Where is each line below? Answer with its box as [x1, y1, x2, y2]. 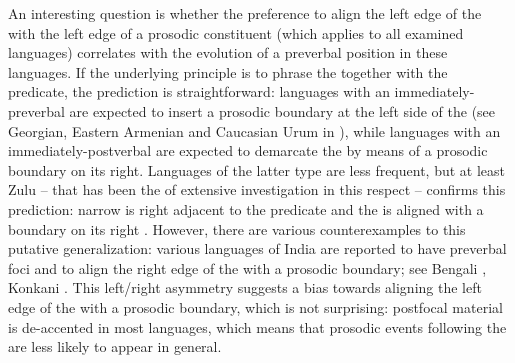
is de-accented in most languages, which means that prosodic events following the [8, 316, 507, 337]
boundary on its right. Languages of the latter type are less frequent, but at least [8, 159, 506, 180]
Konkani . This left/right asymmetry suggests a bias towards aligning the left [8, 277, 482, 298]
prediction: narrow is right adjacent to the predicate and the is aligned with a [8, 198, 484, 219]
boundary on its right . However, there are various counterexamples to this [8, 218, 466, 239]
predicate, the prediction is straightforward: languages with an [8, 81, 390, 102]
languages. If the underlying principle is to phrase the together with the [8, 61, 448, 82]
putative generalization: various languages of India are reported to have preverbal [8, 238, 507, 259]
